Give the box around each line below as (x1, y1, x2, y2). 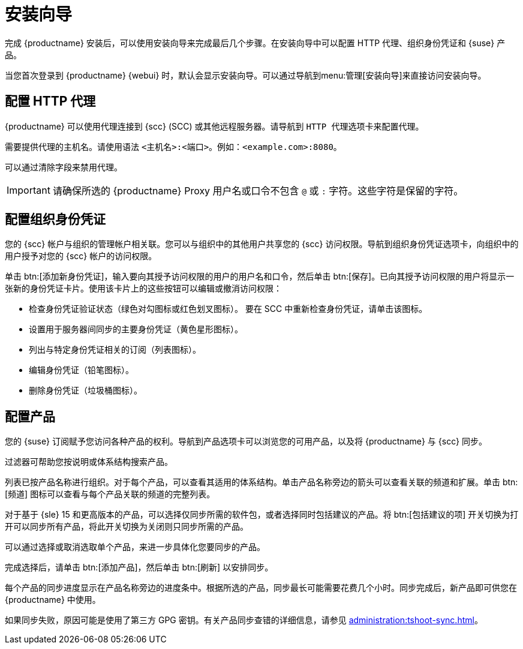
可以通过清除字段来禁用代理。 (5, 161, 122, 172)
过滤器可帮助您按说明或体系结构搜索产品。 (5, 456, 173, 467)
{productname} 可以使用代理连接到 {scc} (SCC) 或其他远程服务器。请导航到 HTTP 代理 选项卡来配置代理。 (5, 121, 424, 131)
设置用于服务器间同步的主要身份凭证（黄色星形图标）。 (29, 324, 243, 335)
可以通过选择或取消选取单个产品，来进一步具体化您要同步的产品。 (5, 542, 265, 552)
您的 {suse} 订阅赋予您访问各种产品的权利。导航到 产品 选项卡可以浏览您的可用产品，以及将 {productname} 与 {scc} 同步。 (5, 436, 488, 447)
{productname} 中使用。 (5, 594, 101, 605)
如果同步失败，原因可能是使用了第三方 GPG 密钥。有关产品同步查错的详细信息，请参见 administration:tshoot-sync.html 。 (5, 615, 483, 626)
